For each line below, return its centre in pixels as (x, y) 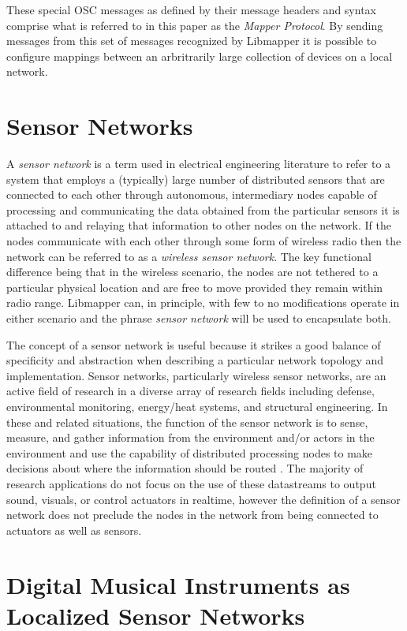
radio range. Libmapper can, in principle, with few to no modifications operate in (203, 302)
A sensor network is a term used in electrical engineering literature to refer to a (199, 164)
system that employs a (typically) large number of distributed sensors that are (196, 179)
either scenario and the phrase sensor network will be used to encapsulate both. (199, 318)
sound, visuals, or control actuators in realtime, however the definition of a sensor (203, 499)
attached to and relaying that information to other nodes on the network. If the (199, 225)
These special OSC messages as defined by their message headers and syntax (191, 9)
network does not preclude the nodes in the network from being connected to (192, 515)
